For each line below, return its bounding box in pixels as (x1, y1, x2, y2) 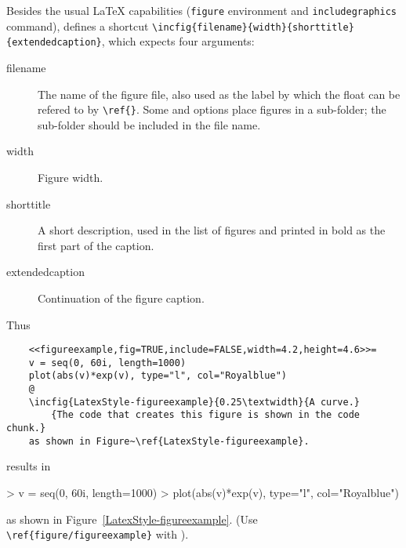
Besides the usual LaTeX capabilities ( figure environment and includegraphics (6, 2, 397, 18)
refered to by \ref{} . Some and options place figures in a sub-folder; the (38, 101, 386, 118)
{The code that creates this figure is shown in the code (51, 409, 361, 421)
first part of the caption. (38, 237, 154, 253)
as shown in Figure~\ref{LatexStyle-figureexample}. (28, 435, 310, 447)
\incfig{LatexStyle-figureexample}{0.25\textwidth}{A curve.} (28, 396, 361, 408)
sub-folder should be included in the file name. (38, 116, 261, 132)
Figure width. (38, 169, 103, 185)
